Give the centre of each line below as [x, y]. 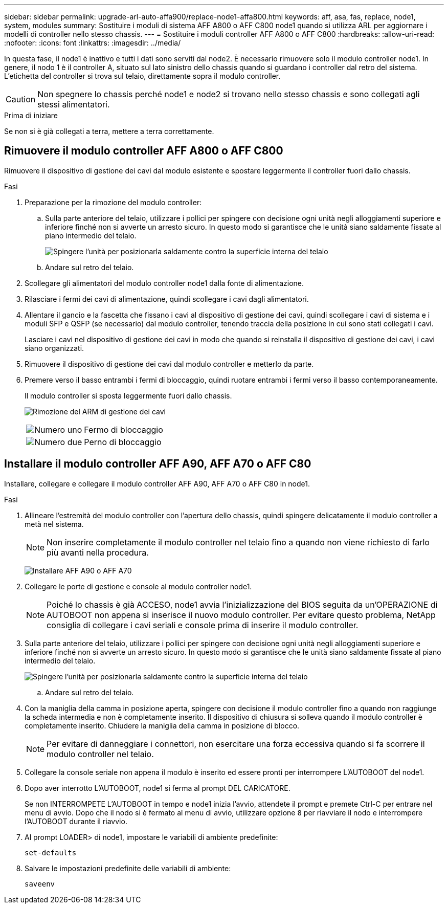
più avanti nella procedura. [98, 552]
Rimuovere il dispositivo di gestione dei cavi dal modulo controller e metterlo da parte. [169, 364]
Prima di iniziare [31, 115]
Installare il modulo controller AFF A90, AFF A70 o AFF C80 [158, 464]
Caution [21, 99]
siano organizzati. [54, 348]
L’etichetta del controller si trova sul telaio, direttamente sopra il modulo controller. [142, 76]
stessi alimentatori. [74, 104]
